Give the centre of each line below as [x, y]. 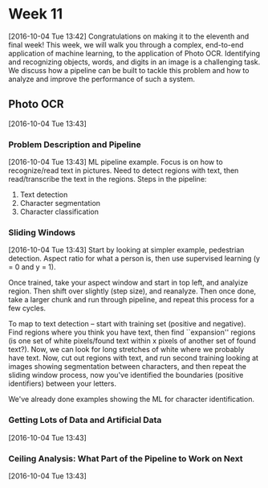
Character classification [59, 212]
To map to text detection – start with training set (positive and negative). [127, 324]
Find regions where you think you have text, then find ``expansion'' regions [132, 332]
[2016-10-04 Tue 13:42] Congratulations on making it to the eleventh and [129, 36]
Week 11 [36, 14]
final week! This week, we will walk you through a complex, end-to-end [126, 44]
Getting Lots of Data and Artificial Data [85, 420]
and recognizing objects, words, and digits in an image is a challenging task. [134, 62]
